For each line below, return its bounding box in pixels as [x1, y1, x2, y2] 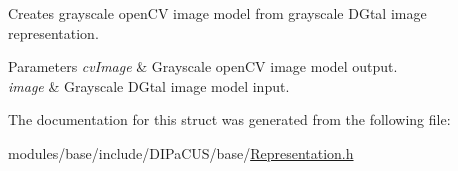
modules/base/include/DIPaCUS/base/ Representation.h [8, 142, 354, 163]
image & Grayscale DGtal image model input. [8, 75, 290, 96]
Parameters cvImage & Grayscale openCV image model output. [8, 56, 398, 77]
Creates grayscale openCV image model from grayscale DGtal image [8, 3, 427, 23]
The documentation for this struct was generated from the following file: [8, 109, 451, 130]
